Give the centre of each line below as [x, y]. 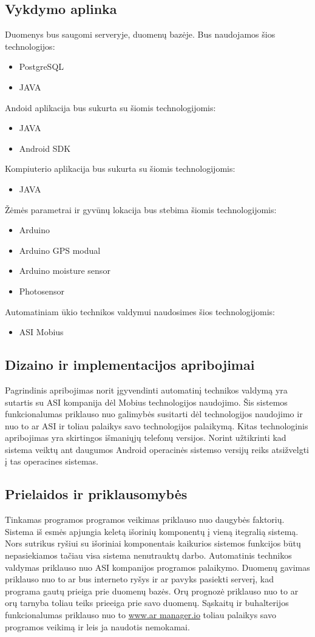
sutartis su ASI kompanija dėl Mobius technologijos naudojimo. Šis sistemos [146, 402]
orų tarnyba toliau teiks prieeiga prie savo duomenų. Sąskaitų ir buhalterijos [147, 603]
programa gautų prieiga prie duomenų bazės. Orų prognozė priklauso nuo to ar [152, 591]
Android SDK [45, 148]
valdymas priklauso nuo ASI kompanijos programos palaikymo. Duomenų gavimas [157, 567]
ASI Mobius [41, 332]
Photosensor [42, 291]
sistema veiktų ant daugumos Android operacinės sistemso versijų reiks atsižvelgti [157, 449]
